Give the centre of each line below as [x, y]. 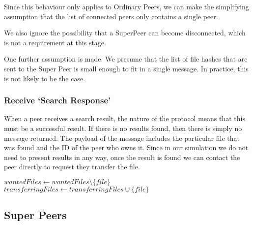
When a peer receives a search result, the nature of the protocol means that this [125, 118]
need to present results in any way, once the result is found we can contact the [122, 157]
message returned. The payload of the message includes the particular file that [122, 138]
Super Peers [35, 215]
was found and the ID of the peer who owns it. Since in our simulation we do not [126, 147]
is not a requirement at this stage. [55, 42]
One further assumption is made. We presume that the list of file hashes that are [126, 59]
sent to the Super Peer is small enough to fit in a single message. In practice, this [126, 68]
